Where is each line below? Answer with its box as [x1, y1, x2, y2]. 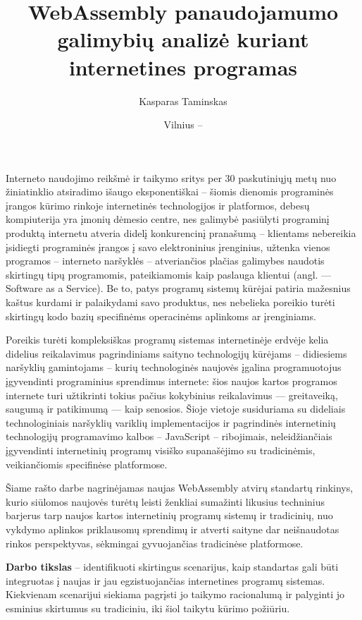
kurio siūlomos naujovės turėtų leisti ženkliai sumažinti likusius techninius [6, 494, 325, 509]
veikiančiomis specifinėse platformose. [6, 456, 168, 471]
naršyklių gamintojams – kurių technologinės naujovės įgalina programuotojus [6, 360, 342, 375]
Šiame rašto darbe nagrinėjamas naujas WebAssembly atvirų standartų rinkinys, [6, 480, 354, 495]
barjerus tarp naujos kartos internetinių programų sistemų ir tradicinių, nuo [6, 508, 333, 523]
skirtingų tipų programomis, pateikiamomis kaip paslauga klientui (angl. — [6, 267, 332, 281]
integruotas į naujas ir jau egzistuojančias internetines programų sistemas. [6, 573, 325, 588]
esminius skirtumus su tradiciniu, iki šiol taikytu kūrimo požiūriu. [6, 600, 290, 615]
